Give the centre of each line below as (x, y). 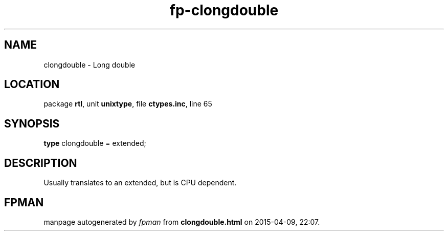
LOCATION (32, 84)
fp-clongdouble (224, 10)
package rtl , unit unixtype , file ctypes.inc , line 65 (128, 104)
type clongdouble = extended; (95, 143)
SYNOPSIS (32, 123)
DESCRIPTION (41, 163)
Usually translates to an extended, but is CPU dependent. (140, 183)
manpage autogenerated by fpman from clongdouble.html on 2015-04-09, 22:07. (182, 222)
